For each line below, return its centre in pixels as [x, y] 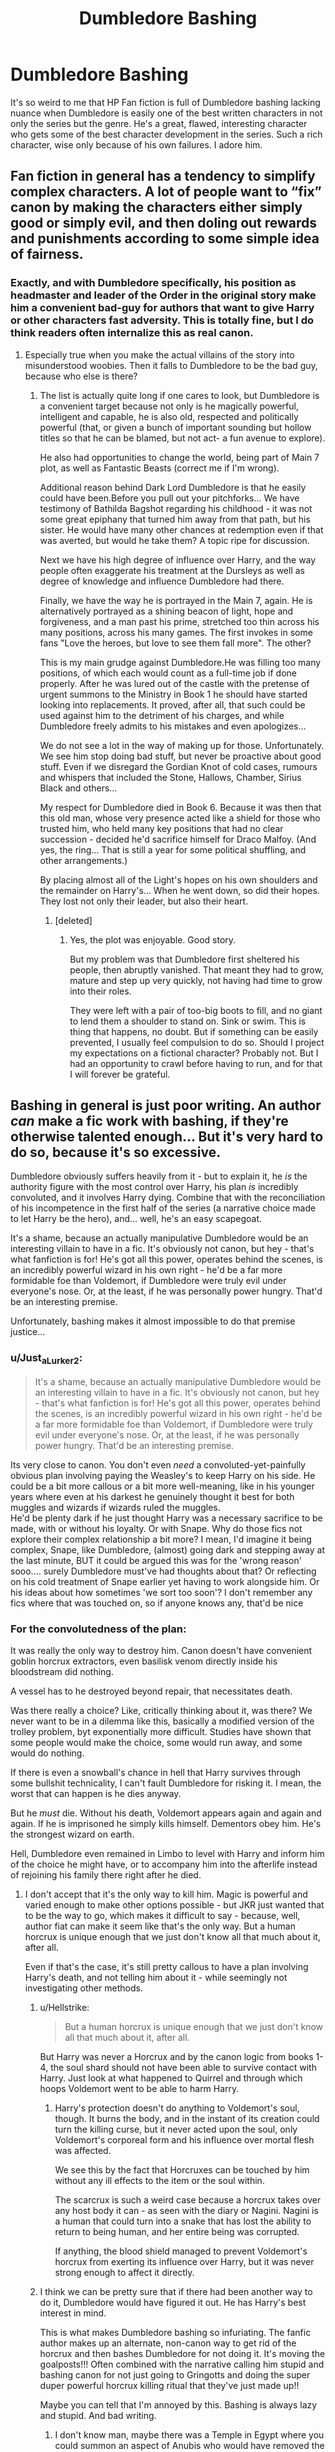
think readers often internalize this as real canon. [132, 333]
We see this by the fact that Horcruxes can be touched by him [182, 2170]
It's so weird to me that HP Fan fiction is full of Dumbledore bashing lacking [165, 102]
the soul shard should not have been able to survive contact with [183, 2068]
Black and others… [78, 788]
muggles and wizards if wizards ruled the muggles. [115, 1507]
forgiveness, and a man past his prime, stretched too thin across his [179, 621]
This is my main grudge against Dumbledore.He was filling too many [180, 662]
